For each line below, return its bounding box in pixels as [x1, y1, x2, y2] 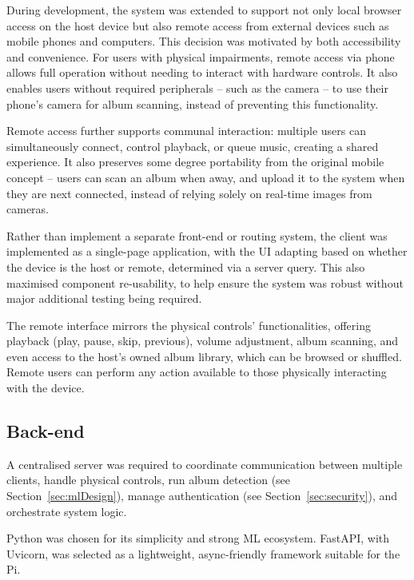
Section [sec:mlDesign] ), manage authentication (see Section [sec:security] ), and [6, 487, 398, 504]
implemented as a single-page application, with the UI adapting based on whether [6, 243, 408, 260]
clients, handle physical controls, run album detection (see [6, 471, 291, 488]
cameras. [6, 201, 49, 217]
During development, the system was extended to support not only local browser [6, 2, 402, 18]
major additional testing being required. [6, 290, 202, 307]
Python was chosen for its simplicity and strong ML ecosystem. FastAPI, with [6, 530, 390, 546]
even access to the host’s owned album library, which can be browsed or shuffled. [6, 348, 402, 364]
